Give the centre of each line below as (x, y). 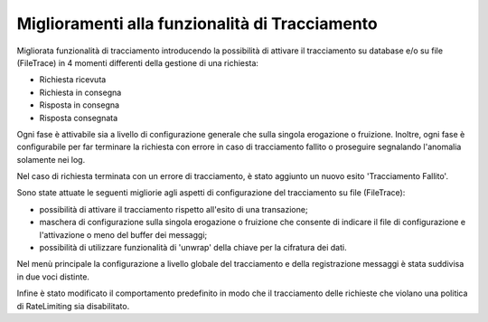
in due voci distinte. (53, 277)
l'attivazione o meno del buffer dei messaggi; (123, 234)
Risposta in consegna (80, 105)
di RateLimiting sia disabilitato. (73, 306)
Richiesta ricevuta (73, 80)
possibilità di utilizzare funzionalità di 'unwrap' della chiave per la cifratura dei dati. (193, 248)
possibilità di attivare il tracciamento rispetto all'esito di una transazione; (174, 209)
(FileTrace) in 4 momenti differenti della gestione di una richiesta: (138, 62)
